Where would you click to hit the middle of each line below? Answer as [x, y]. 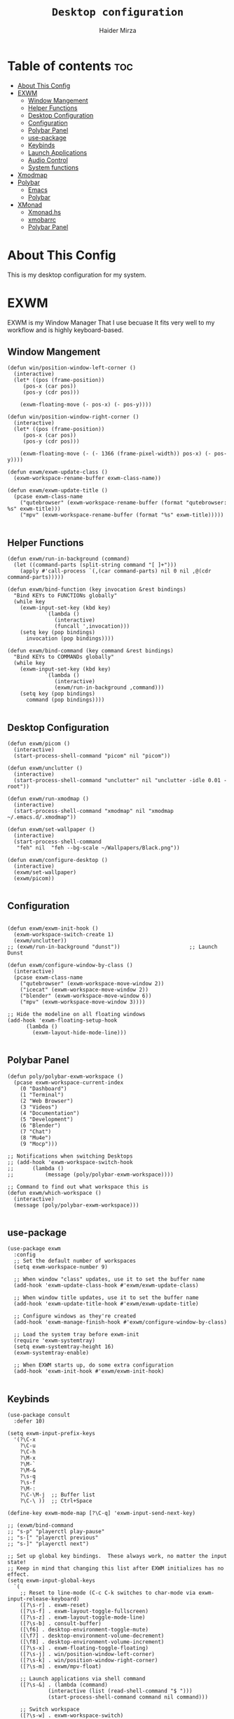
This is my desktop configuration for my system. [77, 275]
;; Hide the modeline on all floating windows [76, 1014]
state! [17, 1562]
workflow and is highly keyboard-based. [66, 330]
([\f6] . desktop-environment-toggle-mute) [84, 1630]
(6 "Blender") [40, 1125]
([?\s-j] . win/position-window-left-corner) [88, 1655]
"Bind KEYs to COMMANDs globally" [64, 657]
